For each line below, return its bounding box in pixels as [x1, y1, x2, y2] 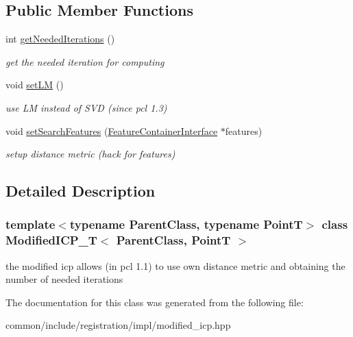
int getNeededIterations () [5, 32, 115, 46]
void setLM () [5, 77, 64, 92]
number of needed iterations [5, 272, 123, 286]
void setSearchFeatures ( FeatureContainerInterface [5, 123, 218, 138]
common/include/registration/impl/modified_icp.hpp [5, 318, 231, 332]
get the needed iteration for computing [5, 54, 165, 68]
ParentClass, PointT [116, 232, 231, 249]
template [5, 216, 56, 233]
